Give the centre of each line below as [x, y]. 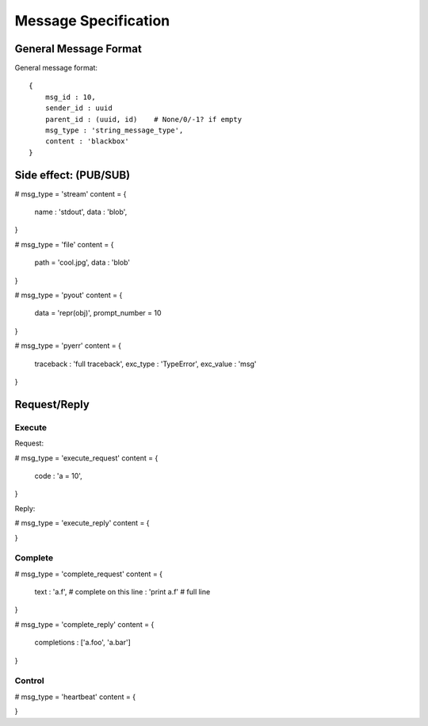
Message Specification [92, 21]
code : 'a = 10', [58, 476]
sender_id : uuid [78, 108]
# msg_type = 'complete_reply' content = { [84, 624]
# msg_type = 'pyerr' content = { [68, 346]
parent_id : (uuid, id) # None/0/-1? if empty [143, 119]
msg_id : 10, [70, 97]
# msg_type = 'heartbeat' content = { [75, 697]
